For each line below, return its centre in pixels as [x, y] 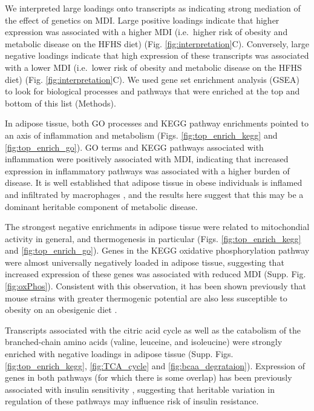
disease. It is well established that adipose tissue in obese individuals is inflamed [154, 182]
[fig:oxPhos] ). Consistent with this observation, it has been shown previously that [155, 286]
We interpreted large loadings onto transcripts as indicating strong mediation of [153, 8]
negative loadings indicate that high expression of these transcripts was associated [157, 55]
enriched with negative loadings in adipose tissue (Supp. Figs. [119, 354]
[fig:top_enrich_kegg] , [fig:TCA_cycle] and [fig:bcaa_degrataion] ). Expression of [155, 365]
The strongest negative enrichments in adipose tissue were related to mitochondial [157, 227]
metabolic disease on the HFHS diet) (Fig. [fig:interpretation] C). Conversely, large [157, 43]
